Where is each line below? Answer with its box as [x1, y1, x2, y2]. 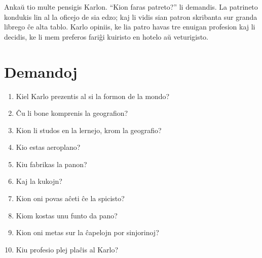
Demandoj [4, 61, 78, 82]
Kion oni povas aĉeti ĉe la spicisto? [16, 193, 125, 204]
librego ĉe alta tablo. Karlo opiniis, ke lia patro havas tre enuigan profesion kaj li [4, 21, 255, 32]
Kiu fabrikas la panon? [16, 158, 87, 169]
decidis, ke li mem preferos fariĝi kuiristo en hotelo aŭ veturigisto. [4, 31, 209, 42]
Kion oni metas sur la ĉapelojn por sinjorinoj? [16, 227, 159, 238]
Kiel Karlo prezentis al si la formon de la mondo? [16, 90, 170, 101]
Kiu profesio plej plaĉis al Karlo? [16, 244, 119, 254]
